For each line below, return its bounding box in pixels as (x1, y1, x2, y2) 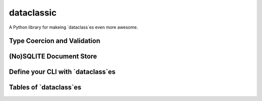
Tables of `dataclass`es (9, 83, 82, 92)
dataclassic (9, 7, 57, 18)
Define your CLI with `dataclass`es (9, 68, 116, 76)
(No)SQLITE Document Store (9, 52, 97, 61)
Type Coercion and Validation (9, 37, 100, 45)
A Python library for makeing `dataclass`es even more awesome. (9, 24, 138, 30)
